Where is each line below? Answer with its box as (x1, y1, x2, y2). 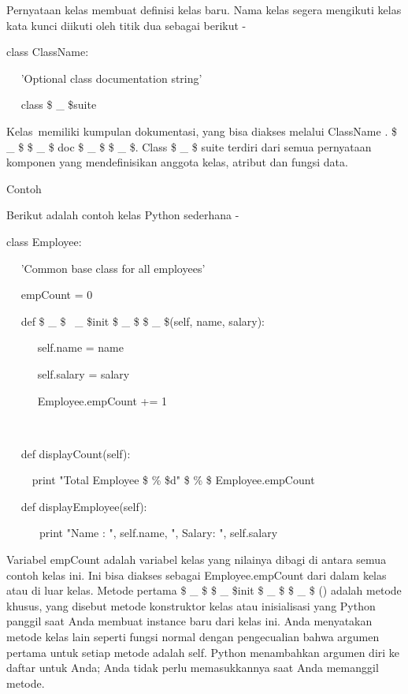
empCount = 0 (20, 286, 93, 303)
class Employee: (6, 233, 82, 249)
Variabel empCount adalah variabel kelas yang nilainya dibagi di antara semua (6, 551, 387, 568)
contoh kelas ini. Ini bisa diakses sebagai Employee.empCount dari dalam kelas (6, 566, 387, 583)
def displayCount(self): (20, 445, 131, 461)
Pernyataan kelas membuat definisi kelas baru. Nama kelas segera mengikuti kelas (6, 2, 402, 17)
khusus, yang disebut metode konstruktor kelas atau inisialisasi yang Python (6, 597, 376, 614)
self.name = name (37, 339, 124, 356)
